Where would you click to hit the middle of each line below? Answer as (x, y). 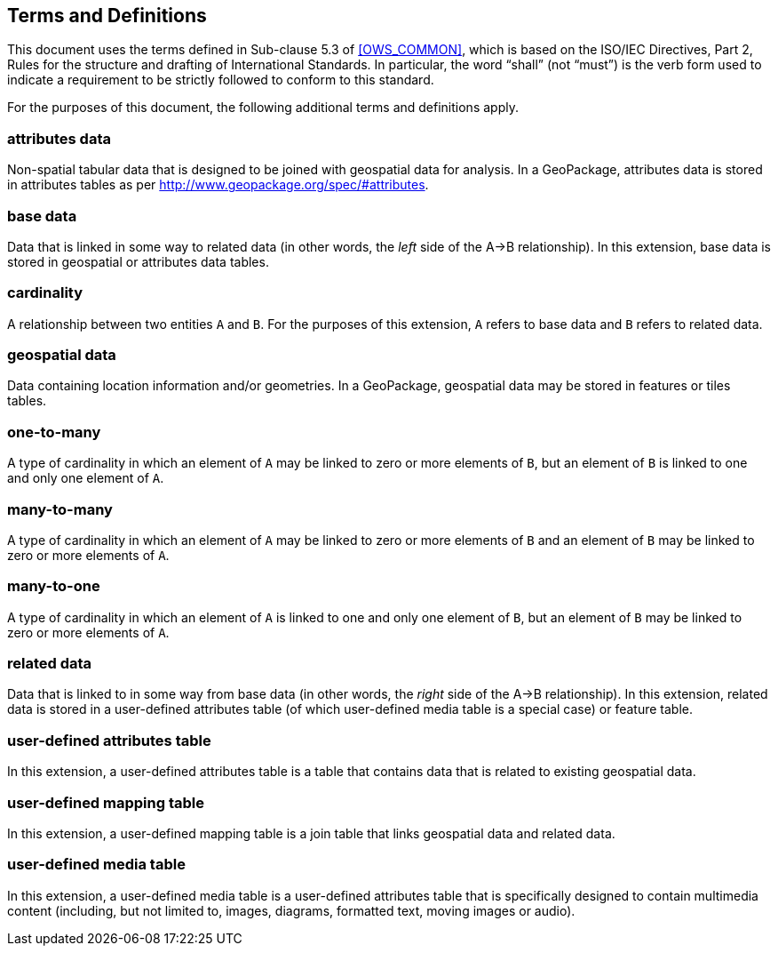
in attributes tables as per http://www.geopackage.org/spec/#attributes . (218, 185)
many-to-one (54, 586)
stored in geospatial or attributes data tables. (138, 261)
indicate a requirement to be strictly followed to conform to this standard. (221, 80)
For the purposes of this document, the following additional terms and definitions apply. (263, 108)
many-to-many (60, 509)
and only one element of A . (86, 478)
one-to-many (54, 432)
